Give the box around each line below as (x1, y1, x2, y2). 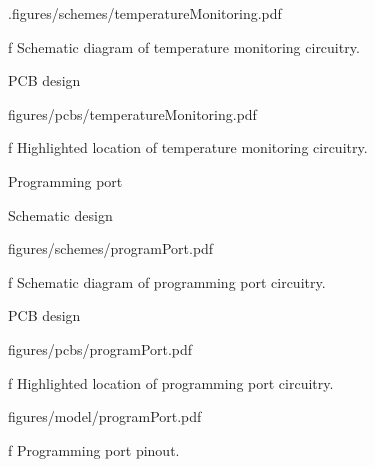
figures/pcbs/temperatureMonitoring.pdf (8, 103, 257, 124)
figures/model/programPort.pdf (8, 406, 202, 427)
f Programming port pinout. (8, 439, 180, 460)
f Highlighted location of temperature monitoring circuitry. (8, 137, 368, 158)
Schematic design (8, 204, 113, 225)
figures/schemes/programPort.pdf (8, 238, 214, 259)
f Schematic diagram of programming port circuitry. (8, 271, 326, 292)
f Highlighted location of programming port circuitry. (8, 372, 334, 393)
